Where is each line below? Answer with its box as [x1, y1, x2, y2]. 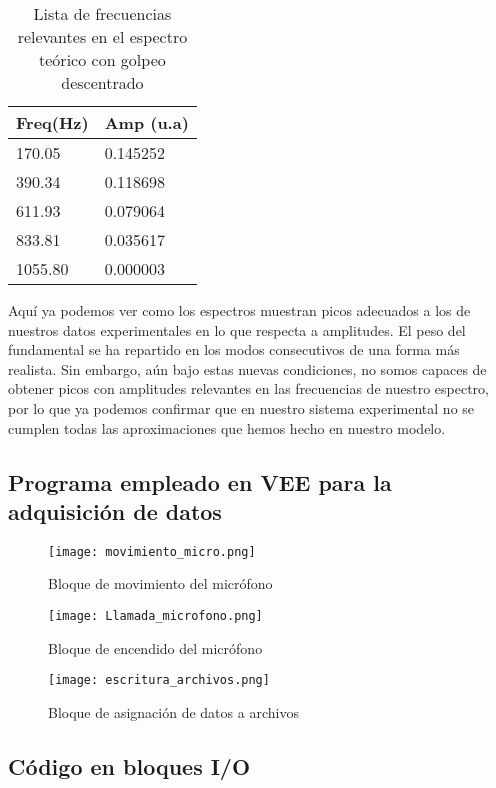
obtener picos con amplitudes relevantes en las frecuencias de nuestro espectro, [8, 378, 489, 399]
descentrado [61, 71, 144, 94]
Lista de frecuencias [33, 2, 172, 25]
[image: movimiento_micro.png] [48, 544, 256, 559]
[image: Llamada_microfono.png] [48, 609, 263, 623]
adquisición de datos [8, 495, 222, 526]
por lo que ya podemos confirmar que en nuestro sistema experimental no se [8, 397, 475, 418]
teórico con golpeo [39, 48, 166, 71]
